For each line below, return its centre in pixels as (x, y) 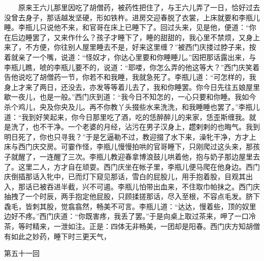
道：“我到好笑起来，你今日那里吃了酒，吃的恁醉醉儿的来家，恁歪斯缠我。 (127, 117)
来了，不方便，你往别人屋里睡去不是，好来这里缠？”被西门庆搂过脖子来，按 (130, 47)
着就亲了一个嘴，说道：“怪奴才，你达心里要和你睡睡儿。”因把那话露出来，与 (130, 57)
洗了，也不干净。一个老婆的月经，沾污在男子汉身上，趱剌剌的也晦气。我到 (135, 127)
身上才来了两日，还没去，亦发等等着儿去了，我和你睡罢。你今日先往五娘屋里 (132, 87)
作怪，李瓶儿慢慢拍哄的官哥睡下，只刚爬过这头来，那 (164, 146)
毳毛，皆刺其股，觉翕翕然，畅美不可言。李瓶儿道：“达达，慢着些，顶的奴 (127, 206)
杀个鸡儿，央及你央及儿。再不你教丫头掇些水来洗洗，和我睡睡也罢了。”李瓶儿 (132, 106)
